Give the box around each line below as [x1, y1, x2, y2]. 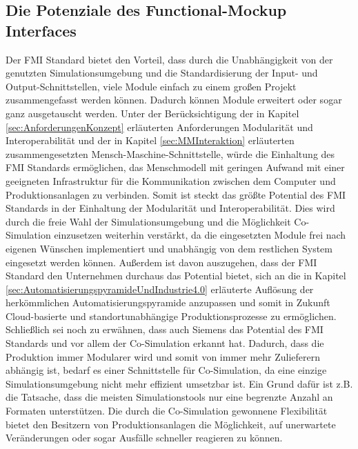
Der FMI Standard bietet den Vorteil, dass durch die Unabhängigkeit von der [6, 52, 333, 66]
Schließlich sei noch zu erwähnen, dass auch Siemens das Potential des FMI [6, 322, 324, 337]
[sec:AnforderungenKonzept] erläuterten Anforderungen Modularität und [6, 119, 313, 134]
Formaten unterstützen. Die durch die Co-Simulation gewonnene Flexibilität [6, 403, 328, 418]
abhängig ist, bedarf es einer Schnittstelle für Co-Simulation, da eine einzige [6, 363, 327, 377]
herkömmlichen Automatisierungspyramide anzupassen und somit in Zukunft [6, 295, 330, 310]
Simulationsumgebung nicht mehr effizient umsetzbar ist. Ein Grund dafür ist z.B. [6, 376, 353, 390]
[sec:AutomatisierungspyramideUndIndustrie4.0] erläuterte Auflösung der [6, 281, 314, 296]
